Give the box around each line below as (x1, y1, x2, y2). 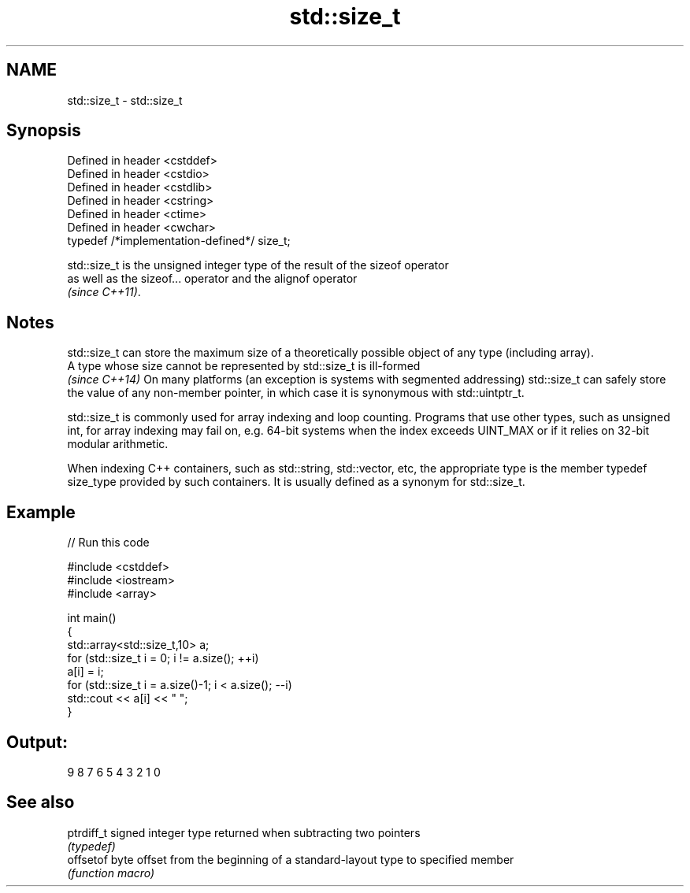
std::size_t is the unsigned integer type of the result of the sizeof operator (67, 258, 449, 272)
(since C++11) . (67, 285, 141, 299)
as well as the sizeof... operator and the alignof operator (67, 272, 358, 286)
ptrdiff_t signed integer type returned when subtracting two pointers (67, 825, 421, 839)
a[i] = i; (67, 665, 104, 679)
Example (6, 502, 76, 522)
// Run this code (67, 535, 150, 550)
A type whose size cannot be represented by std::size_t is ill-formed (67, 359, 421, 373)
